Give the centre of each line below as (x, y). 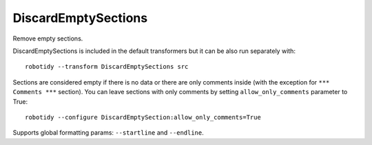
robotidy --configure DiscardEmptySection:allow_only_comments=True (143, 117)
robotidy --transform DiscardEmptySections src (107, 67)
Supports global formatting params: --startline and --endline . (108, 133)
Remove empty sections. (48, 38)
